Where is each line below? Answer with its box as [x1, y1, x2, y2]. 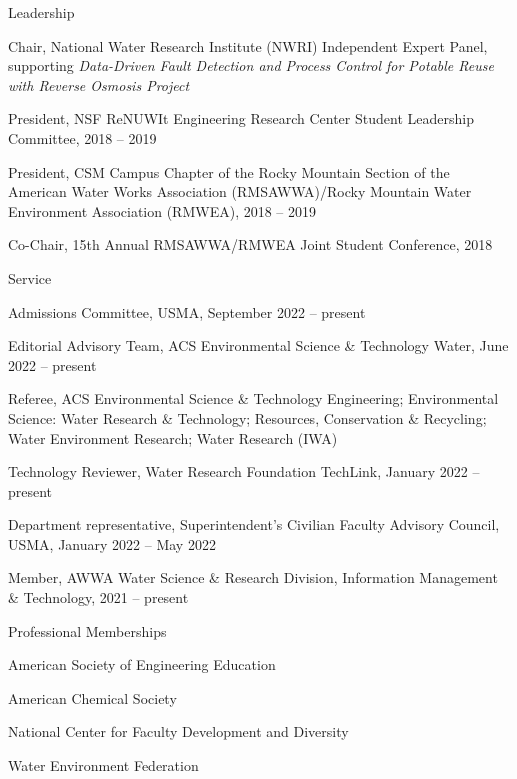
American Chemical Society [8, 687, 177, 708]
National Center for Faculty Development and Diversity [8, 721, 349, 742]
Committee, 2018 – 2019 [8, 127, 157, 148]
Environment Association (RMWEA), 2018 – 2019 [8, 200, 317, 221]
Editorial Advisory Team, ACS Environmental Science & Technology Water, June [8, 335, 509, 356]
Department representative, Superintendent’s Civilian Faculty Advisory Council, [8, 514, 500, 535]
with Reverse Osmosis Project [8, 74, 190, 95]
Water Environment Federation [8, 755, 199, 776]
